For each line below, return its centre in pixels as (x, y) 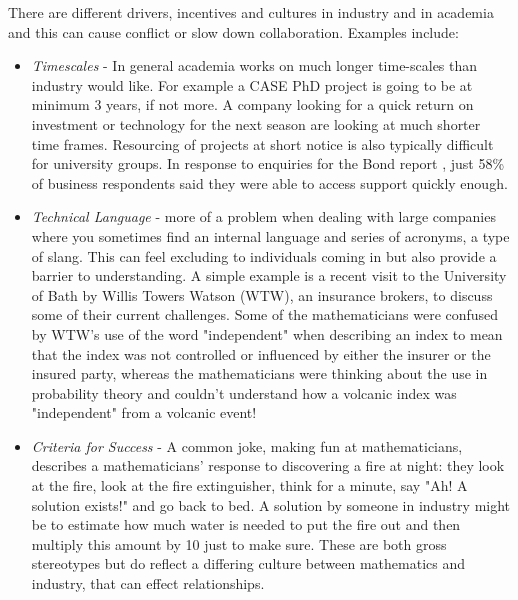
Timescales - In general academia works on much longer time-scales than (254, 65)
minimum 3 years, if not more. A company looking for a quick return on (252, 104)
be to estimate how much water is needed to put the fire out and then (246, 524)
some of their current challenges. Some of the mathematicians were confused (265, 314)
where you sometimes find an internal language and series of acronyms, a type (270, 235)
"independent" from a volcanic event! (144, 412)
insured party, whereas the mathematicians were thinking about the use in (259, 373)
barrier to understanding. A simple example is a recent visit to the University (269, 275)
